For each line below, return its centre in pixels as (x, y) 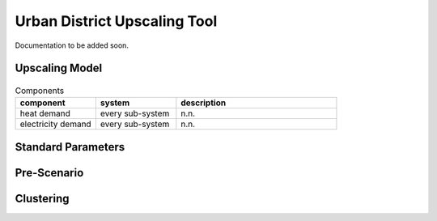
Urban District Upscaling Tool (116, 21)
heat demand (45, 113)
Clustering (42, 198)
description (204, 103)
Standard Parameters (70, 147)
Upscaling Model (59, 68)
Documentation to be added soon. (72, 45)
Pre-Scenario (49, 173)
